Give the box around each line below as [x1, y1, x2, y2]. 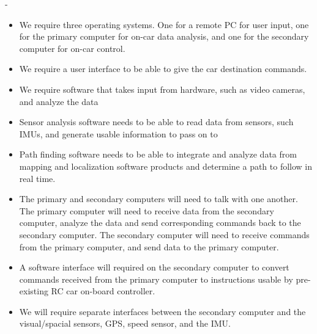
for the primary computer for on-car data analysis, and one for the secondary [19, 30, 309, 43]
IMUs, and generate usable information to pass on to [19, 127, 218, 140]
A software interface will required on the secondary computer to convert [19, 261, 289, 274]
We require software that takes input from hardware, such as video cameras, [19, 82, 305, 95]
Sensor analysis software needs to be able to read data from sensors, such [19, 115, 294, 128]
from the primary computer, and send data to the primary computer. [19, 240, 279, 253]
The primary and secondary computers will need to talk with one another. [19, 192, 298, 205]
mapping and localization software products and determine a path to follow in [19, 159, 313, 172]
